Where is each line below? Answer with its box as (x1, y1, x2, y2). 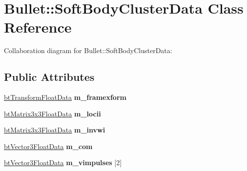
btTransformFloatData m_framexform (4, 92, 126, 102)
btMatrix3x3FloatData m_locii (4, 108, 101, 118)
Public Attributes (4, 69, 95, 84)
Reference (4, 17, 72, 37)
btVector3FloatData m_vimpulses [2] (4, 157, 122, 168)
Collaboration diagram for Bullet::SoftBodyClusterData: (4, 45, 172, 56)
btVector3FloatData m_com (4, 141, 93, 151)
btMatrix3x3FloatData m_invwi (4, 125, 105, 135)
